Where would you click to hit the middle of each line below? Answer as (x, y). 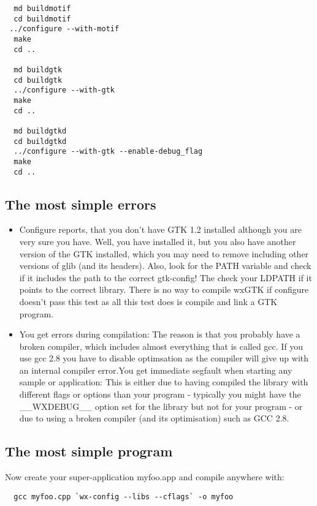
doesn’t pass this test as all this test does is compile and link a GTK (148, 301)
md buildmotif (42, 9)
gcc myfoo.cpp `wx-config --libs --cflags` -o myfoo (124, 497)
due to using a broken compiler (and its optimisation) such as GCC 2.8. (154, 418)
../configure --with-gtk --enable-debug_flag (108, 152)
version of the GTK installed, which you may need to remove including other (164, 253)
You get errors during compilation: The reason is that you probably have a (160, 334)
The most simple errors (81, 204)
